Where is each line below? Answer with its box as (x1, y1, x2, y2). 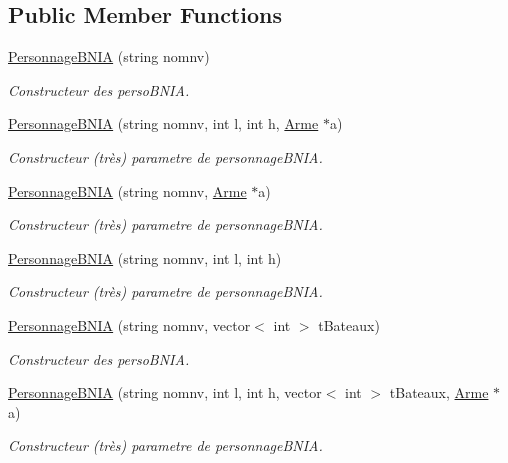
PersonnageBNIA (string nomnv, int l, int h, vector (8, 382, 322, 403)
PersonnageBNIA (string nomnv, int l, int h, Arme (8, 113, 319, 134)
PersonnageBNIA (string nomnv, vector (8, 314, 251, 335)
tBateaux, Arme (389, 382, 489, 403)
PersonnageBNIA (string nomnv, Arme (8, 180, 247, 201)
